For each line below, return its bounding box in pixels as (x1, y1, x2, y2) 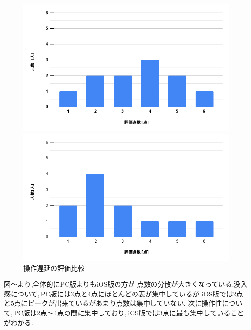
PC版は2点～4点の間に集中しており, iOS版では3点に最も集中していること (14, 307, 244, 317)
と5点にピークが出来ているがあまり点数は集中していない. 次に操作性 (4, 298, 222, 308)
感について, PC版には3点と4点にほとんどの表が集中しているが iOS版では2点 (4, 288, 243, 298)
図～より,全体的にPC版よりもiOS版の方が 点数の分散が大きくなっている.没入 (4, 279, 248, 289)
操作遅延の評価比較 (23, 262, 84, 273)
